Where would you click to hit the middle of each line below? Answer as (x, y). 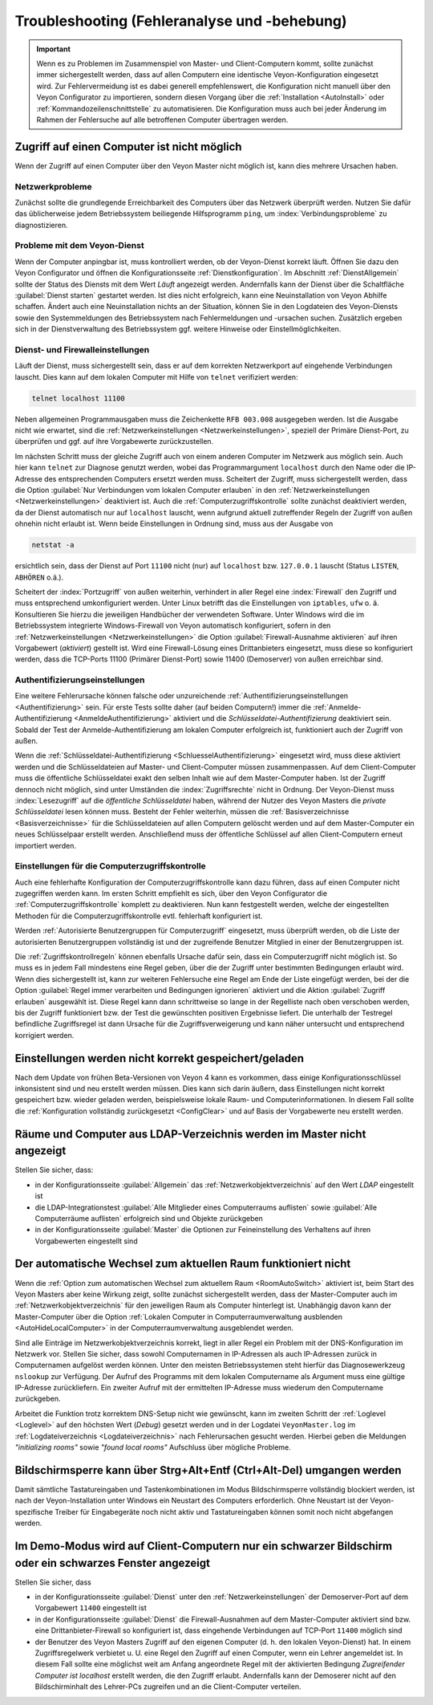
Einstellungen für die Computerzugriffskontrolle (110, 866)
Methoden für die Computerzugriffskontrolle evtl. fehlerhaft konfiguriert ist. (139, 916)
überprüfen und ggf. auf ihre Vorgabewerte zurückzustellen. (114, 442)
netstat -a (53, 545)
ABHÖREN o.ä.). (39, 577)
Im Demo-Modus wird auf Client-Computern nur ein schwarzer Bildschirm (204, 1546)
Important (54, 49)
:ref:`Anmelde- (337, 707)
